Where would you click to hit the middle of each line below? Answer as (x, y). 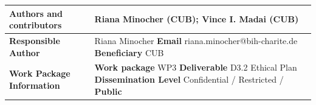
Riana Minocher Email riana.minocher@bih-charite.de (196, 40)
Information (35, 85)
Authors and (36, 13)
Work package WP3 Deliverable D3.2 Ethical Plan (196, 67)
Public (108, 91)
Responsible (35, 40)
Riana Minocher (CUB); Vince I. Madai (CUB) (197, 19)
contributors (36, 25)
